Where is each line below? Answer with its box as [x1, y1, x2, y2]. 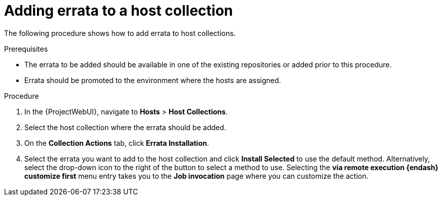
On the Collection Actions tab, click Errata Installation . [24, 138, 209, 147]
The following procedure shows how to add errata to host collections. [4, 28, 236, 37]
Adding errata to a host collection [4, 2, 233, 19]
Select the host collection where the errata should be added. [24, 123, 226, 132]
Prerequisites [4, 44, 48, 53]
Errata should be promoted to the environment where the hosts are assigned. [24, 75, 281, 85]
